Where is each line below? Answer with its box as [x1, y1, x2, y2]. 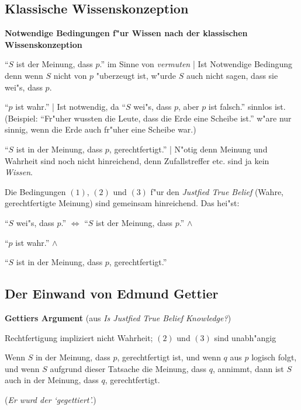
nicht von [53, 69, 87, 81]
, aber [178, 100, 199, 113]
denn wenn [5, 69, 43, 81]
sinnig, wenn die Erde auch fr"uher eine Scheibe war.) [5, 123, 196, 135]
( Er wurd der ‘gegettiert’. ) [5, 393, 96, 405]
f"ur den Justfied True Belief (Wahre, [150, 185, 283, 197]
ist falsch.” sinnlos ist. [208, 100, 286, 113]
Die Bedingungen [5, 185, 66, 197]
